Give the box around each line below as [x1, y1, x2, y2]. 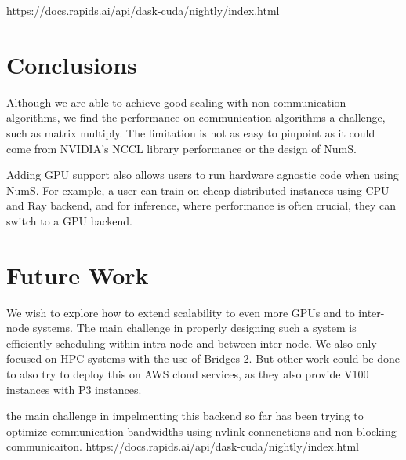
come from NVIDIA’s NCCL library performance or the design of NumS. [6, 140, 357, 156]
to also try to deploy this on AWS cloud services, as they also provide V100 [6, 365, 369, 382]
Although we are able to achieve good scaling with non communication [6, 93, 346, 110]
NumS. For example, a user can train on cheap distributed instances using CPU [6, 181, 390, 198]
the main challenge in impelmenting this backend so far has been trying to [6, 407, 364, 424]
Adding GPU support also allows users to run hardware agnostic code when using [6, 166, 399, 183]
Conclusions [6, 48, 137, 80]
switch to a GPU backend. [6, 212, 132, 228]
